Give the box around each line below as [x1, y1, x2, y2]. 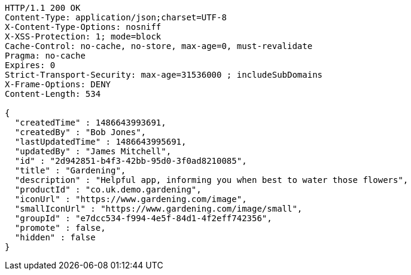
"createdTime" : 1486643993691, [14, 118, 166, 127]
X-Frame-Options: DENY [5, 80, 111, 89]
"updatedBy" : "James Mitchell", [14, 146, 172, 156]
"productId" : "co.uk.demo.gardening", [14, 185, 202, 194]
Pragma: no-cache [5, 51, 86, 60]
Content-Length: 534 [5, 89, 101, 99]
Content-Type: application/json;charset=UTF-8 [5, 13, 227, 22]
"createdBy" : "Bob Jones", [14, 127, 147, 137]
